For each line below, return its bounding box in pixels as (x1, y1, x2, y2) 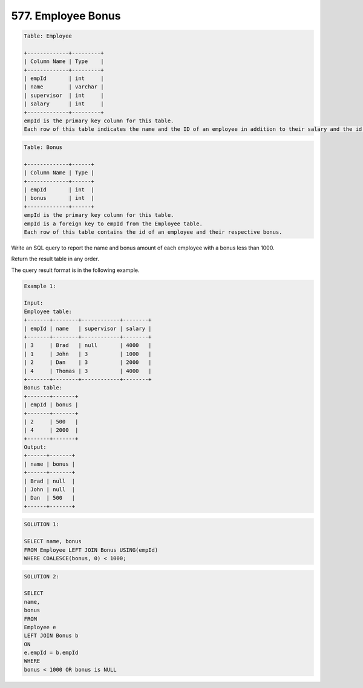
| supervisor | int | (24, 91, 104, 99)
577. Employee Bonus (11, 9, 121, 22)
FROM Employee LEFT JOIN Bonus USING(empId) (24, 546, 159, 554)
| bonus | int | (24, 194, 95, 202)
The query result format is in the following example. (11, 266, 140, 274)
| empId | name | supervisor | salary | (24, 325, 152, 332)
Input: (24, 300, 44, 306)
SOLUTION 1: (24, 521, 60, 528)
